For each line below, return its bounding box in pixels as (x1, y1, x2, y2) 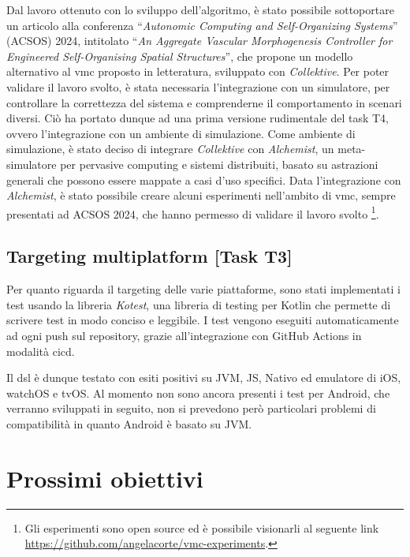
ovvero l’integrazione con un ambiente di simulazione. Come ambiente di (6, 125, 356, 141)
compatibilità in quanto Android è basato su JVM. (6, 415, 252, 432)
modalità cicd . (6, 342, 75, 359)
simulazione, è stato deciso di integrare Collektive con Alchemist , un (6, 140, 334, 157)
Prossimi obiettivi (6, 462, 203, 494)
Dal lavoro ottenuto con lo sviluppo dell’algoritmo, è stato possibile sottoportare (6, 2, 394, 17)
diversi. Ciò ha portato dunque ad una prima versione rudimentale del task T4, (6, 110, 389, 126)
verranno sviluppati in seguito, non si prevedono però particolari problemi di (6, 400, 376, 417)
